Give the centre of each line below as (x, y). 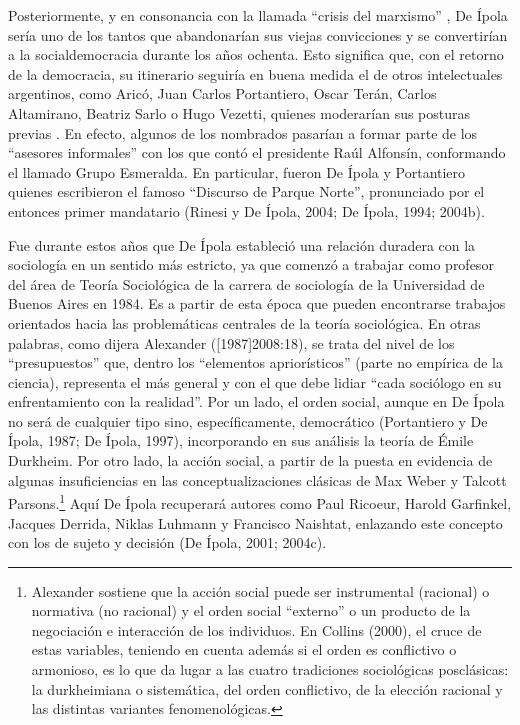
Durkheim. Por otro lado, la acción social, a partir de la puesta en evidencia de (250, 460)
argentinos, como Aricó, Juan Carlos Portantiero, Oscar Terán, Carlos (222, 93)
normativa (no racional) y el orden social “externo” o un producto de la (251, 610)
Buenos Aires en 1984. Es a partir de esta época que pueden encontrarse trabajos (257, 303)
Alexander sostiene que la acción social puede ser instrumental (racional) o (260, 590)
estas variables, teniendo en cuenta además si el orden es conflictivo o (244, 649)
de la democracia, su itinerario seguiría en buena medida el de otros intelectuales (255, 73)
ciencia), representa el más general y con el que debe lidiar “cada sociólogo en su (255, 381)
